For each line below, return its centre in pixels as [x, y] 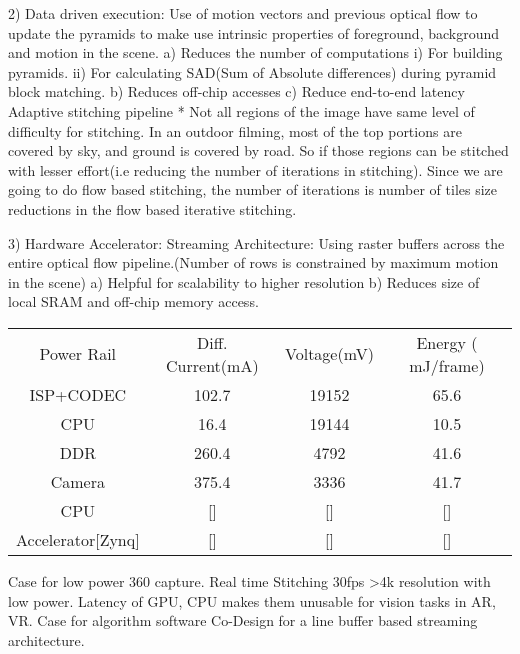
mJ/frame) [447, 365]
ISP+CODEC [78, 394]
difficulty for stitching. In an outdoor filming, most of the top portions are [235, 130]
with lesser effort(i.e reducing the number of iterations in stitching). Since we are [255, 169]
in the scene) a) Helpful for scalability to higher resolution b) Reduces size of [244, 281]
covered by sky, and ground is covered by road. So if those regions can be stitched [258, 150]
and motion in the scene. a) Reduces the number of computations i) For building [255, 52]
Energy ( [447, 342]
